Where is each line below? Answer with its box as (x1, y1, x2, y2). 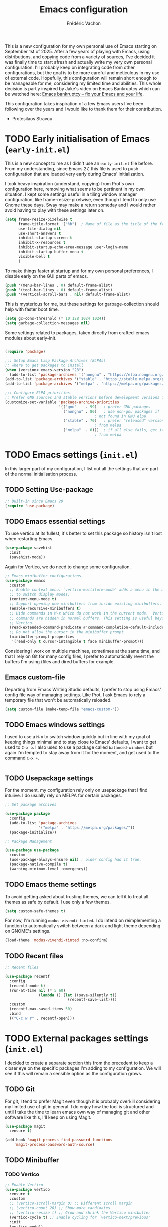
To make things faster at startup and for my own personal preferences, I (5, 268, 153, 274)
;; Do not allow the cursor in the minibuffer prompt (9, 630, 124, 635)
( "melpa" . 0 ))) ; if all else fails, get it (63, 428, 164, 433)
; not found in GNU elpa (94, 414, 146, 419)
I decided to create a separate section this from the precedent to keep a (5, 1060, 153, 1066)
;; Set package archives (5, 802, 57, 807)
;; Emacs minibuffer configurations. (5, 573, 84, 578)
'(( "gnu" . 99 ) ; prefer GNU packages (58, 404, 151, 409)
